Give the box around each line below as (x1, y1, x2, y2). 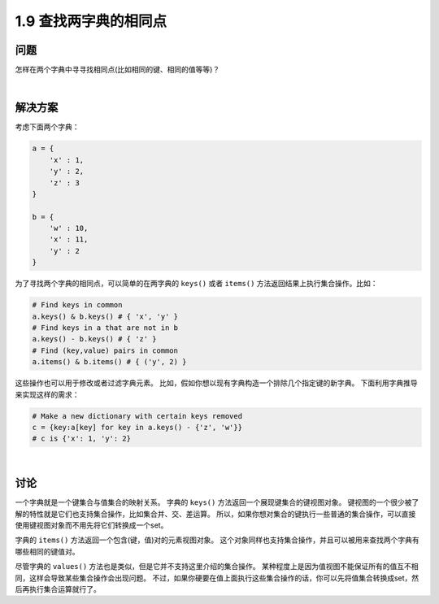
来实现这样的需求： (15, 389, 80, 399)
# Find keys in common (32, 301, 123, 310)
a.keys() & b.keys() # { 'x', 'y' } (32, 311, 179, 321)
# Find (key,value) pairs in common (32, 345, 179, 355)
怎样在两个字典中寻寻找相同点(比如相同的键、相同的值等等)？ (15, 65, 220, 75)
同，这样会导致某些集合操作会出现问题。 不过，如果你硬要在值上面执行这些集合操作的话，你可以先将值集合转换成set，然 (15, 573, 419, 583)
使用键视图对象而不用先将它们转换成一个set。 (15, 520, 168, 530)
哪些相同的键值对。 (15, 546, 80, 556)
